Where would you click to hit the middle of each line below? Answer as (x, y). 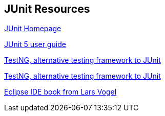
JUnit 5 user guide (35, 44)
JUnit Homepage (33, 29)
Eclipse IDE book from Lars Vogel (60, 92)
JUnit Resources (47, 9)
